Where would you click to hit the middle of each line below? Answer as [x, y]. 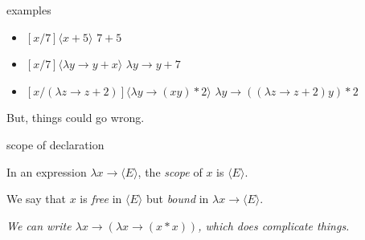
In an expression [47, 171]
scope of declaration [55, 144]
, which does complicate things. [274, 225]
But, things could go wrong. [76, 118]
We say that [36, 199]
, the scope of [170, 171]
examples [29, 10]
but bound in [177, 199]
